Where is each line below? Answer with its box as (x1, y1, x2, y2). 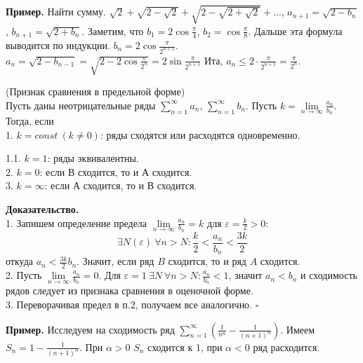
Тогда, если (6, 113, 54, 128)
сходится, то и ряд (168, 254, 246, 268)
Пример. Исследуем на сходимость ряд (6, 322, 175, 336)
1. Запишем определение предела (6, 215, 147, 230)
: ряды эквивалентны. (47, 151, 139, 165)
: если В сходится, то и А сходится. (39, 164, 192, 179)
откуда (6, 254, 33, 268)
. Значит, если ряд (77, 254, 154, 268)
